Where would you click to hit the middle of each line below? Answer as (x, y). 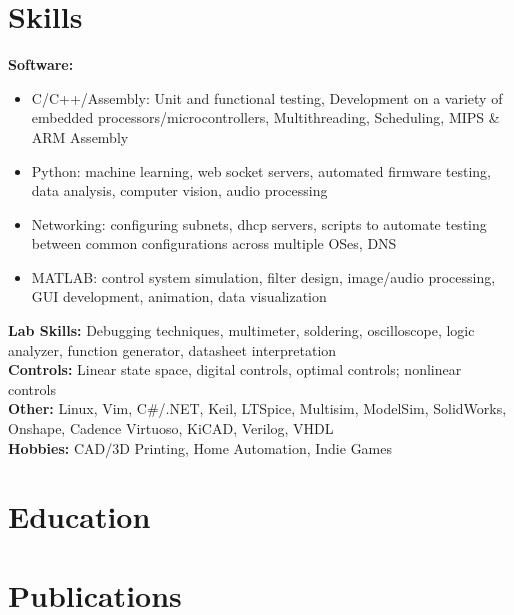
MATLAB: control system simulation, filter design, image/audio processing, (263, 276)
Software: (41, 64)
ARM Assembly (80, 136)
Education (79, 516)
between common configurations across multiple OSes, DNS (214, 243)
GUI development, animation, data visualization (179, 296)
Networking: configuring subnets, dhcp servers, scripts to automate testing (259, 223)
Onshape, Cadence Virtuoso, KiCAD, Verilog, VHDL (171, 428)
